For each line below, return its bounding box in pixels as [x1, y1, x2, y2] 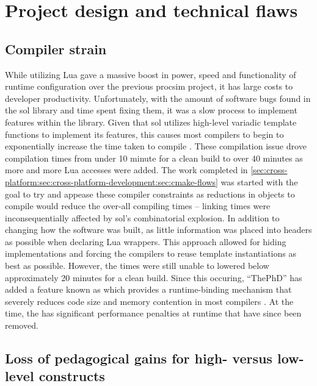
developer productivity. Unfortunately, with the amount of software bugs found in [5, 91, 311, 104]
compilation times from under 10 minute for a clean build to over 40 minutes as [5, 151, 303, 164]
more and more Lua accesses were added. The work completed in [5, 163, 248, 176]
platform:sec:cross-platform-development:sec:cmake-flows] [5, 175, 218, 188]
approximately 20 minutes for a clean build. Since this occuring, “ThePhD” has [5, 271, 302, 284]
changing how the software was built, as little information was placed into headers [5, 223, 312, 236]
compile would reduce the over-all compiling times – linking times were [5, 199, 271, 212]
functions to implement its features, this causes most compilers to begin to [5, 127, 284, 140]
